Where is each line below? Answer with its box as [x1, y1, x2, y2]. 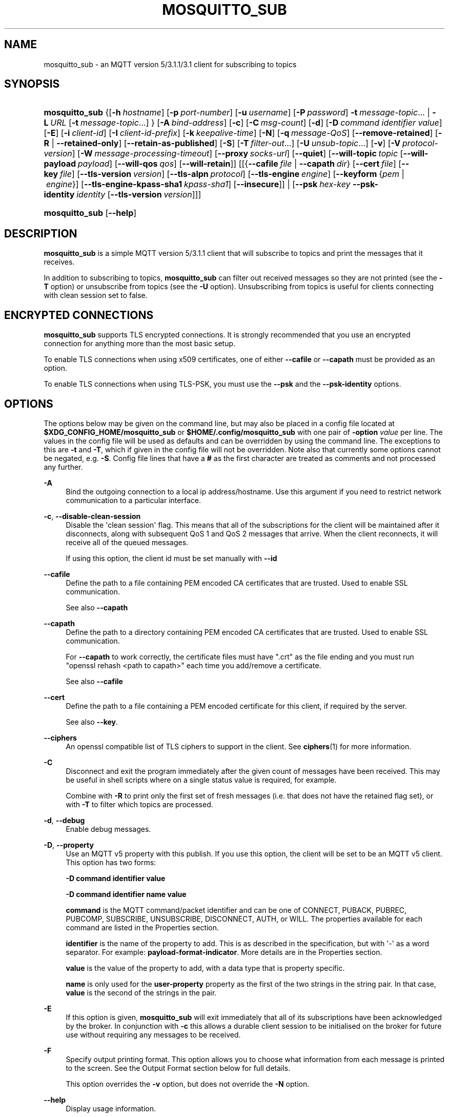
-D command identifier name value [66, 889, 187, 899]
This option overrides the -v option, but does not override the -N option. [66, 1079, 310, 1088]
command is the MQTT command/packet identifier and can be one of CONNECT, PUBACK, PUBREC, [66, 905, 407, 914]
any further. [44, 462, 83, 471]
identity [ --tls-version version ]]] [76, 189, 201, 200]
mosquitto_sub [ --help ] [44, 208, 137, 218]
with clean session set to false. [44, 291, 148, 300]
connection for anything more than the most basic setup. [44, 339, 236, 348]
